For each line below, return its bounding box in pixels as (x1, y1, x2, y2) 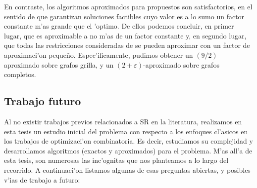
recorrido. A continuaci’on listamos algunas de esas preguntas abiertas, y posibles (4, 164, 251, 175)
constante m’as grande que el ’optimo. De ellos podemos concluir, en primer (4, 21, 234, 31)
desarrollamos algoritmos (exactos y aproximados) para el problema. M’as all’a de (4, 145, 253, 155)
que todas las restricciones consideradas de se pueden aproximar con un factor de (4, 40, 250, 50)
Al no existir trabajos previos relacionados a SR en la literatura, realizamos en (4, 116, 242, 126)
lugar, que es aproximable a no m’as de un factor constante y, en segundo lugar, (4, 30, 247, 40)
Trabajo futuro (4, 93, 81, 109)
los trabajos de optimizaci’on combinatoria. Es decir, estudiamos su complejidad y (4, 136, 253, 146)
